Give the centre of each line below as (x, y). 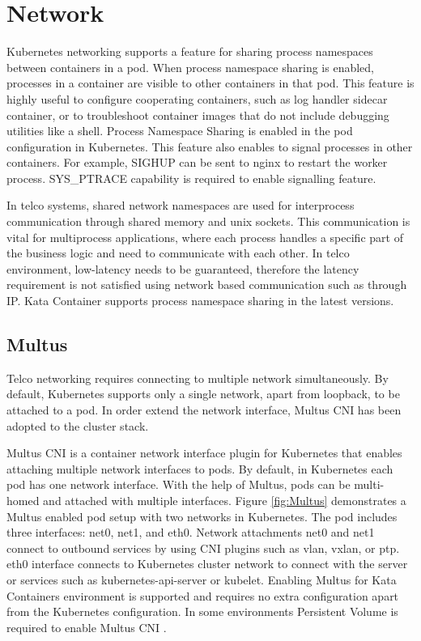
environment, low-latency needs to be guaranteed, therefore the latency (183, 268)
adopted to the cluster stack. (78, 425)
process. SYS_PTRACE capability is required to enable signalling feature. (191, 178)
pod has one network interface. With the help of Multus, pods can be (179, 484)
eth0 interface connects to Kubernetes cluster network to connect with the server (207, 564)
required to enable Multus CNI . (87, 627)
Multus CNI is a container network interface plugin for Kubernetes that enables (204, 453)
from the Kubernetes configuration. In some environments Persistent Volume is (202, 611)
